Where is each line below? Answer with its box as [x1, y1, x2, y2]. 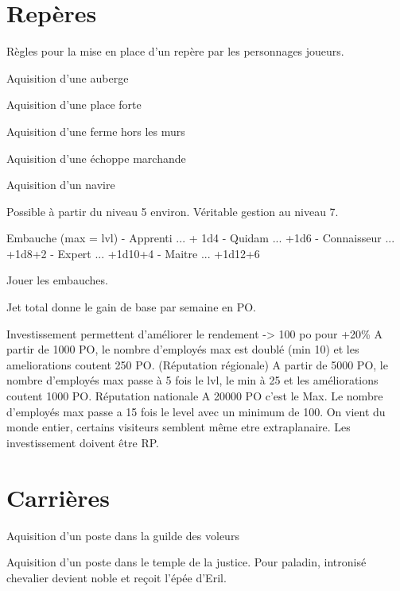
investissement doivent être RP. [6, 434, 159, 450]
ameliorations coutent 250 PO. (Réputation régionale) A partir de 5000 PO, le [6, 356, 388, 373]
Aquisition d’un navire [6, 176, 115, 193]
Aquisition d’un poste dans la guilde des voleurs [6, 527, 239, 543]
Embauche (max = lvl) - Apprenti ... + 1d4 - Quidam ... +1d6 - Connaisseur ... [6, 230, 395, 246]
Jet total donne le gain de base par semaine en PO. [6, 299, 257, 315]
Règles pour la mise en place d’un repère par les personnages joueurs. [6, 43, 344, 60]
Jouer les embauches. [6, 272, 108, 288]
